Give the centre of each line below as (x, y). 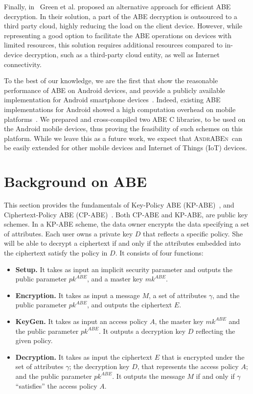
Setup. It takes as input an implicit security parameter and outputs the (124, 269)
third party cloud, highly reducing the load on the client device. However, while (123, 26)
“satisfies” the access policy (56, 385)
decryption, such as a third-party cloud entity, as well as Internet (122, 54)
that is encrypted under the (203, 357)
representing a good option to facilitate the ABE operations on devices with (118, 35)
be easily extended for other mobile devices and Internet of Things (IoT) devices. (126, 148)
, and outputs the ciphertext (129, 305)
